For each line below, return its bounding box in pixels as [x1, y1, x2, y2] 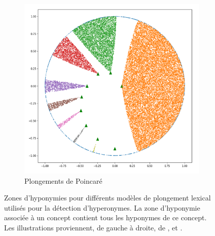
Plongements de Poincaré [24, 175, 102, 186]
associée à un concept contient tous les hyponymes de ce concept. [4, 212, 207, 223]
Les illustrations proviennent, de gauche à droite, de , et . [4, 222, 183, 232]
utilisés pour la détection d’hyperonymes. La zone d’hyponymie [4, 202, 200, 213]
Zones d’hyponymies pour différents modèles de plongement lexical [4, 192, 211, 203]
